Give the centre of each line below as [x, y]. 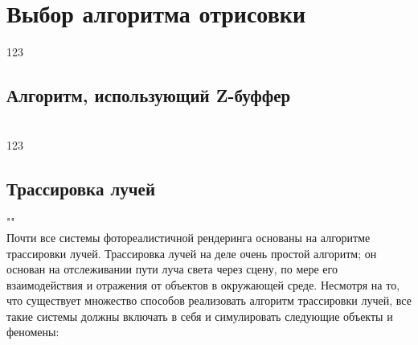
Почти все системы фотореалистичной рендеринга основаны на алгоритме [189, 237]
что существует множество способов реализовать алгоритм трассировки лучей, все [209, 300]
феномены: [33, 332]
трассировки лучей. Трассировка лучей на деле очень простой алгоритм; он [192, 253]
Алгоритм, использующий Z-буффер [149, 95]
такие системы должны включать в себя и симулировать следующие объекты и [200, 316]
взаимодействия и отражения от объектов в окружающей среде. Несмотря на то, [203, 284]
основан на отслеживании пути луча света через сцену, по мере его [172, 269]
